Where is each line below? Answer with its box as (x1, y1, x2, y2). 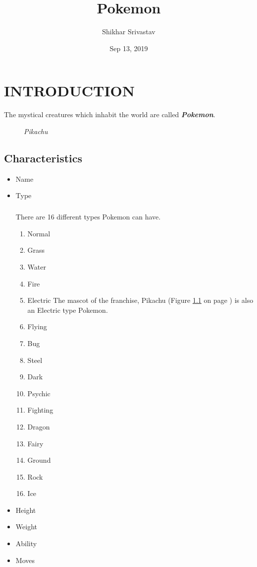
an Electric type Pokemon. (27, 304, 108, 315)
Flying (27, 321, 47, 332)
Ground (27, 455, 51, 465)
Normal (27, 228, 51, 238)
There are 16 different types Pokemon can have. (15, 212, 161, 222)
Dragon (27, 421, 50, 431)
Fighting (27, 405, 53, 415)
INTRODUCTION (4, 80, 135, 101)
